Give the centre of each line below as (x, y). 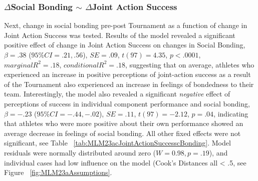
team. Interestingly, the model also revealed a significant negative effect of (117, 94)
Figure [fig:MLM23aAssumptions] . (58, 172)
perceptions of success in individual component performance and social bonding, (127, 103)
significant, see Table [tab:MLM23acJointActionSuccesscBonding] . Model (117, 143)
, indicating (231, 113)
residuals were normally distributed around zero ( (80, 152)
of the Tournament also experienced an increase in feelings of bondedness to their (129, 84)
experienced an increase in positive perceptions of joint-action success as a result (127, 74)
